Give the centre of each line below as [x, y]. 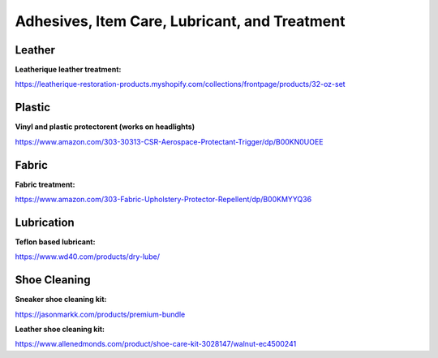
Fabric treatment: [45, 184]
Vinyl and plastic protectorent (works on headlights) [105, 127]
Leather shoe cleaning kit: [60, 330]
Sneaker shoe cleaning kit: [61, 300]
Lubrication [45, 222]
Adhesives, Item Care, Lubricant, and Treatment [180, 21]
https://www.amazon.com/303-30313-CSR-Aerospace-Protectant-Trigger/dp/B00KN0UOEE [169, 141]
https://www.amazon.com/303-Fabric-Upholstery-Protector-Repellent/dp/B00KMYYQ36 [163, 200]
